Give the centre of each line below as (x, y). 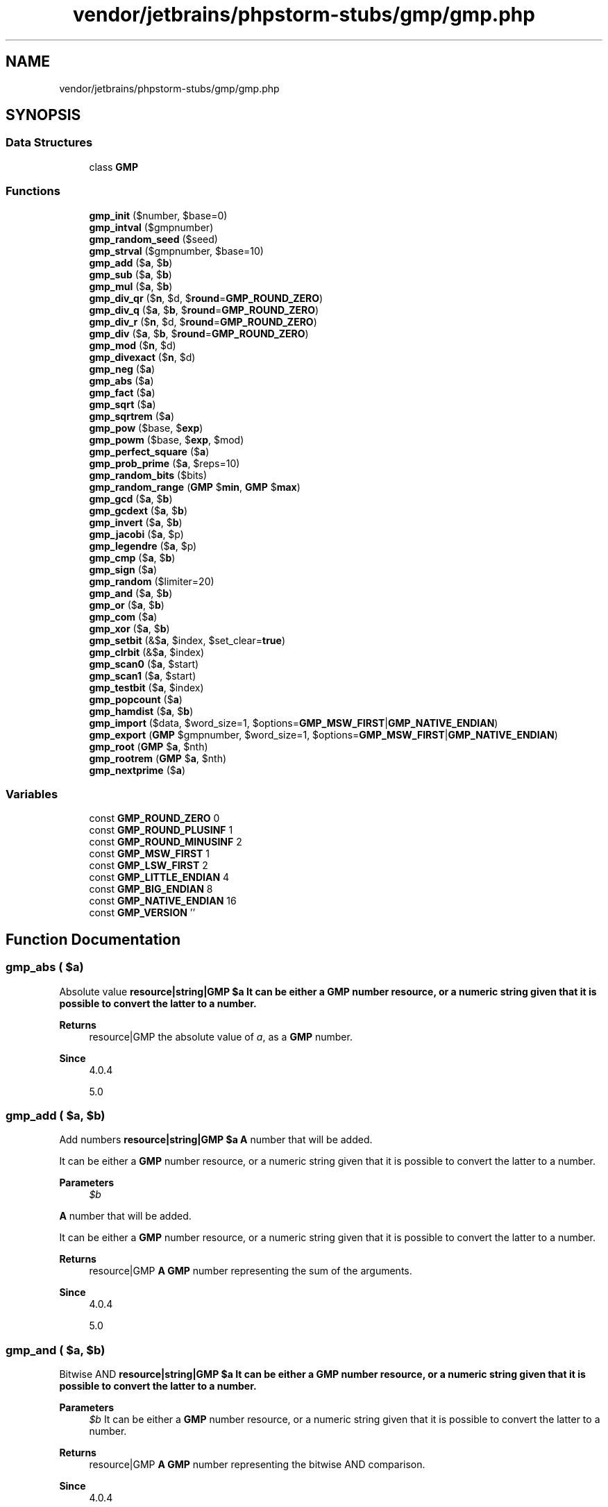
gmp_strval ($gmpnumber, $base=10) (176, 251)
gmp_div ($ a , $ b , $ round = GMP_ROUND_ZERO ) (199, 333)
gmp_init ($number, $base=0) (158, 215)
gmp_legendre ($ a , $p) (143, 546)
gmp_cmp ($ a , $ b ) (132, 557)
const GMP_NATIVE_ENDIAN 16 (163, 901)
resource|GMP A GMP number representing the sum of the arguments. (251, 1271)
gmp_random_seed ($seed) (153, 239)
